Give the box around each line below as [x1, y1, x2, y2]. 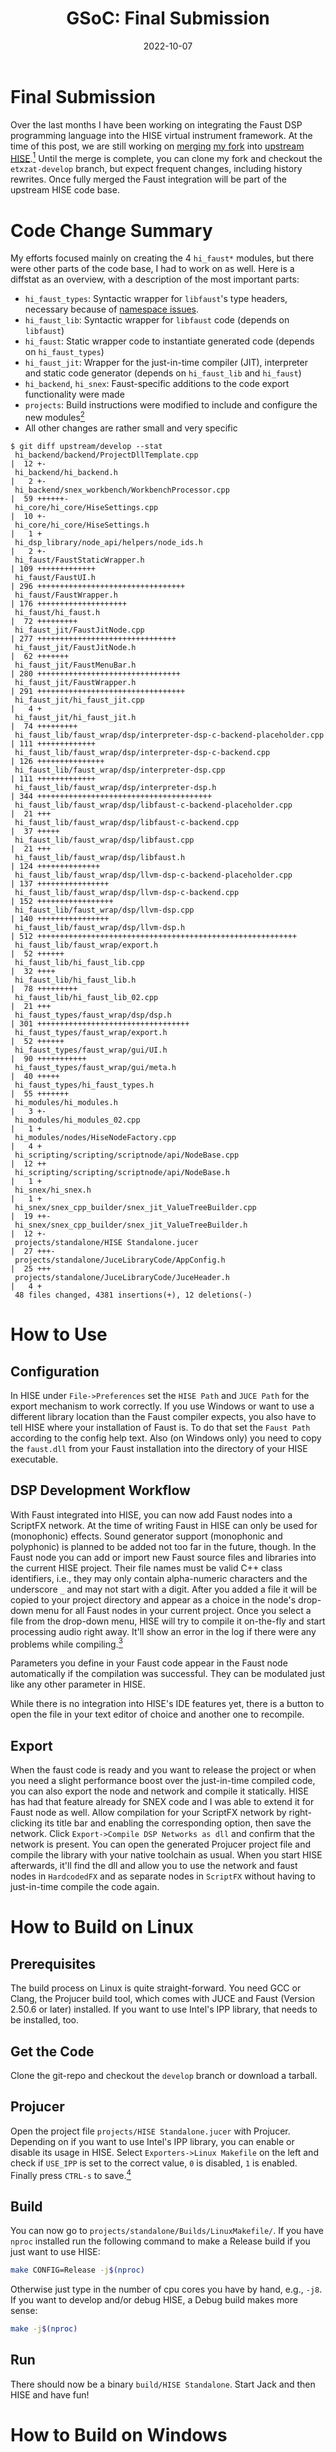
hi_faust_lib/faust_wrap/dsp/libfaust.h [14, 852, 186, 862]
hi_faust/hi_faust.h [14, 607, 101, 617]
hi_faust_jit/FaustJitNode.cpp [14, 625, 145, 635]
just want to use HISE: [10, 2246, 101, 2258]
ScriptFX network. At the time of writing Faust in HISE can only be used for [10, 1519, 318, 1531]
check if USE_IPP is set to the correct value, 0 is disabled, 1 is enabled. [10, 2157, 298, 2169]
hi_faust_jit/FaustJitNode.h [14, 642, 137, 652]
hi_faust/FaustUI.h [14, 572, 97, 582]
